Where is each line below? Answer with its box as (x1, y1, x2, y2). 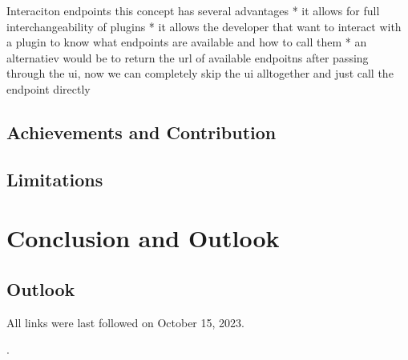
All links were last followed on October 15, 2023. (6, 314, 244, 330)
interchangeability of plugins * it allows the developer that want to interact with (6, 18, 402, 34)
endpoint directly (6, 80, 91, 97)
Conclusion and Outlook (6, 222, 280, 254)
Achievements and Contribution (6, 119, 277, 144)
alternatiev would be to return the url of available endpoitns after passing (6, 49, 369, 66)
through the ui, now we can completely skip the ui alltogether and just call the (6, 65, 394, 82)
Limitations (6, 166, 103, 191)
